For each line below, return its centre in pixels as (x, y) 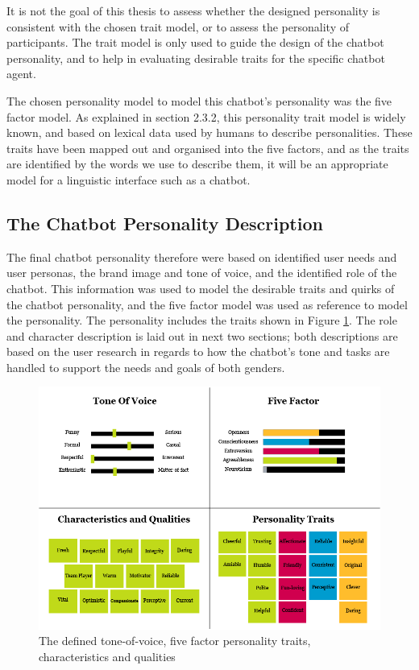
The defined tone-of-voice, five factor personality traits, (175, 641)
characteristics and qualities (107, 657)
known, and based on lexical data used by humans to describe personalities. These (209, 132)
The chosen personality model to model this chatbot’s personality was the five (199, 100)
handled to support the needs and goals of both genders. (146, 367)
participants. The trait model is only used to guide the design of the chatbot (195, 42)
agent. (21, 74)
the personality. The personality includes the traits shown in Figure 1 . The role (202, 320)
